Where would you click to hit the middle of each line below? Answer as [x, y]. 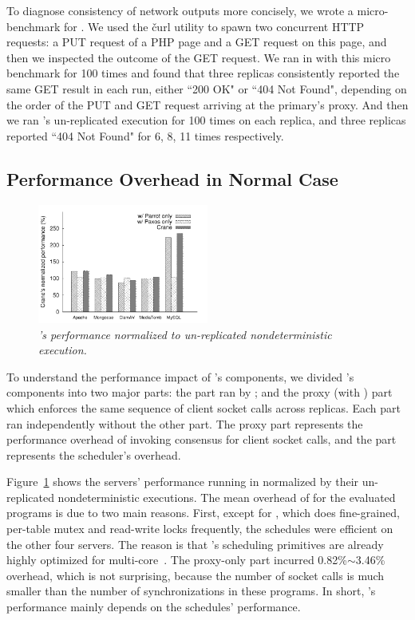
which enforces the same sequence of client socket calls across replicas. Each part [204, 407]
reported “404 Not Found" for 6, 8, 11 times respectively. [145, 135]
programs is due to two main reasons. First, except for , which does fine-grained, [203, 513]
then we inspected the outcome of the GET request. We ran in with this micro [199, 57]
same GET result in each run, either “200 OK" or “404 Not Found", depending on [207, 88]
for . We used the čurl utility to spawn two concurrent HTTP [214, 26]
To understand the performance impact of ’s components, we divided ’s [180, 376]
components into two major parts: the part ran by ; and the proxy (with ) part [200, 392]
